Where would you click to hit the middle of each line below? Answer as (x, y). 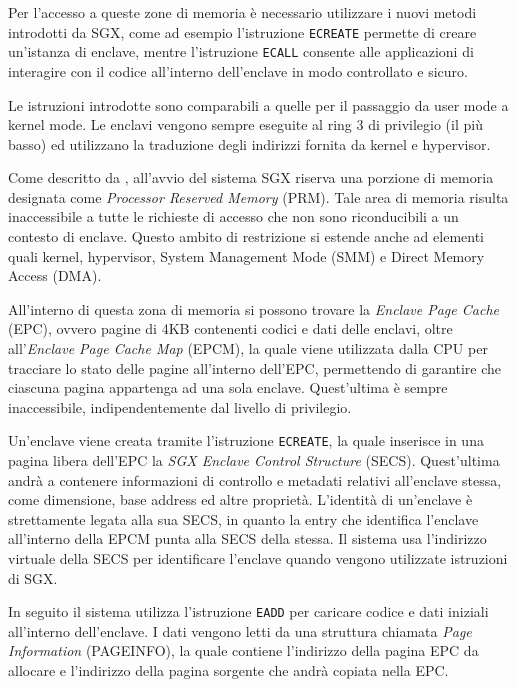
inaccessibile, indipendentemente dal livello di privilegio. (180, 406)
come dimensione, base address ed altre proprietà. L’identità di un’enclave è (240, 499)
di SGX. (33, 577)
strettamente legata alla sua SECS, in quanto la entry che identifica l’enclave (243, 518)
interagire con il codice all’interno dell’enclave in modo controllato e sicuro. (238, 70)
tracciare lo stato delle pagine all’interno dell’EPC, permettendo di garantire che (255, 367)
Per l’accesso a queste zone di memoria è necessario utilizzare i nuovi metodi (242, 12)
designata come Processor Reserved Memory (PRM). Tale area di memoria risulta (258, 196)
